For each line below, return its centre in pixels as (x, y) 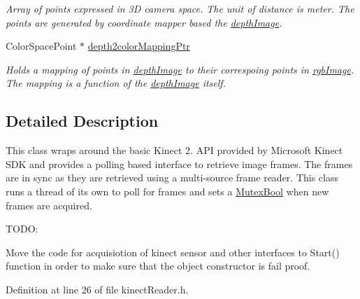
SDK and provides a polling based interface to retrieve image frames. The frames (179, 164)
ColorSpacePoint (41, 46)
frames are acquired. (49, 205)
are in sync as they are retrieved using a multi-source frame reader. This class (172, 178)
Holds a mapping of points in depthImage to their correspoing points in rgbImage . (180, 69)
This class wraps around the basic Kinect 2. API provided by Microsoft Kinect (174, 150)
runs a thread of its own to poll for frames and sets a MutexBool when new (167, 191)
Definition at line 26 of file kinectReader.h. (97, 289)
